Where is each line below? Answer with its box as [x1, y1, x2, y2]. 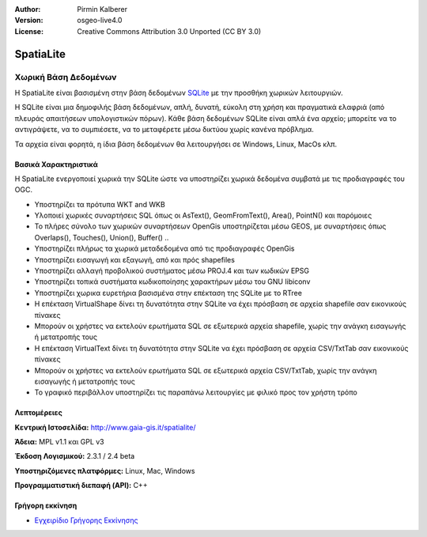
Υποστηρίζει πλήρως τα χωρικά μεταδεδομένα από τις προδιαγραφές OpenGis [34, 244, 295, 253]
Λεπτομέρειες [14, 408, 62, 418]
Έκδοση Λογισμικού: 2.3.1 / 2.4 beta [14, 452, 135, 461]
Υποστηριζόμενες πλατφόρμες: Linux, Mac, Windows [14, 466, 195, 475]
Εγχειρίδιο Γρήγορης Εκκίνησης [34, 515, 138, 525]
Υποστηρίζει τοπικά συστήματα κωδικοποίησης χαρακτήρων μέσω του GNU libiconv [34, 277, 311, 286]
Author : [14, 5, 41, 13]
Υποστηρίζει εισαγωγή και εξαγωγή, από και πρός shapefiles [34, 255, 235, 264]
